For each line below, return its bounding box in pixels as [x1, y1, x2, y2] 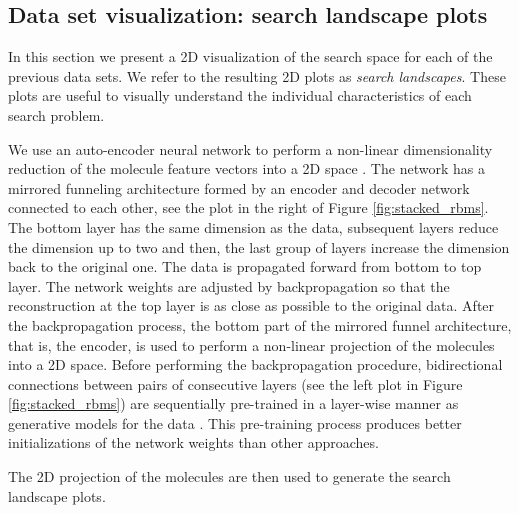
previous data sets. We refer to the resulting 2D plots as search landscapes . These [8, 65, 506, 86]
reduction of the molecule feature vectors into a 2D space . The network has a [8, 158, 485, 179]
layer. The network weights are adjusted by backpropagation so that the [8, 275, 450, 296]
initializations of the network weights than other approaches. [8, 432, 379, 453]
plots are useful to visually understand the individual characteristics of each [8, 85, 472, 106]
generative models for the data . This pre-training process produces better [8, 412, 462, 433]
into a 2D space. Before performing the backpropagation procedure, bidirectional [8, 354, 503, 375]
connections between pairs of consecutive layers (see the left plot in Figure [8, 373, 463, 394]
